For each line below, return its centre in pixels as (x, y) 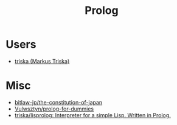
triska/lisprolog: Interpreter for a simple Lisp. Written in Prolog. (92, 115)
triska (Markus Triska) (42, 61)
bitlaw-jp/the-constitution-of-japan (58, 102)
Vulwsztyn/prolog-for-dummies (54, 109)
